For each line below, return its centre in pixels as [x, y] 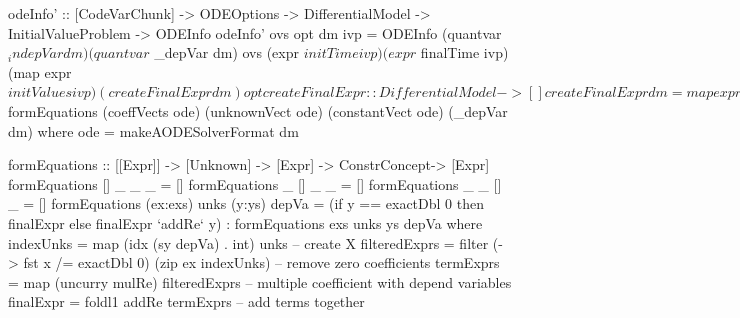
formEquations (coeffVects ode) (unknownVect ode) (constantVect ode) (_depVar [258, 110]
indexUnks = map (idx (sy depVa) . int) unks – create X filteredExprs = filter [248, 242]
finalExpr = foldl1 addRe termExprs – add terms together [186, 301]
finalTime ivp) [464, 52]
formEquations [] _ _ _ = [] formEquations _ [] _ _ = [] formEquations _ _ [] [255, 183]
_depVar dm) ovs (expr [226, 52]
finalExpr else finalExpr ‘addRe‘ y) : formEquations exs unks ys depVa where [245, 222]
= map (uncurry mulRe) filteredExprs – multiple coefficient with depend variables [260, 281]
